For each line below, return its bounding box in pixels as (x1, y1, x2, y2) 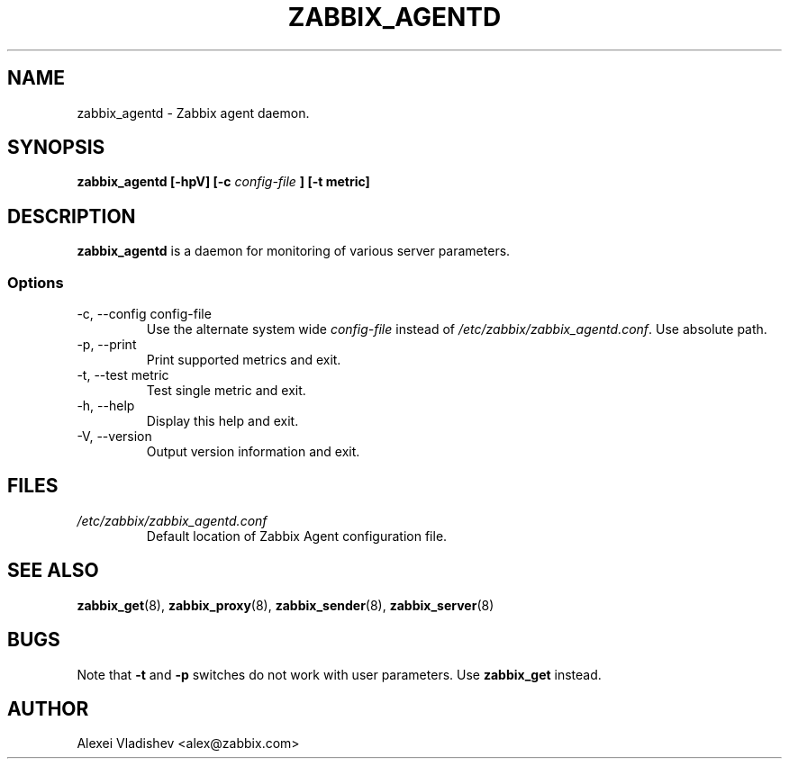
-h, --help (77, 398, 135, 414)
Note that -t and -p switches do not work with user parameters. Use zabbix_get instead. (77, 666, 602, 682)
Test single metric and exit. (146, 383, 306, 399)
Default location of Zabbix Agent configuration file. (146, 527, 448, 544)
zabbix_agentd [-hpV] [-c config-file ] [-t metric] (77, 174, 370, 190)
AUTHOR (7, 697, 89, 720)
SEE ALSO (7, 559, 99, 582)
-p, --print (77, 337, 137, 353)
